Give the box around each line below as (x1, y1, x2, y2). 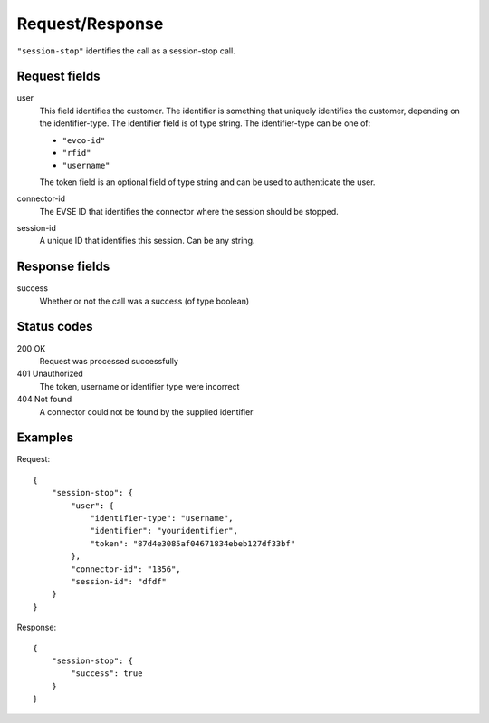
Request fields (16, 69, 101, 84)
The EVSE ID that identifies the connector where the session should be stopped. (39, 206, 339, 217)
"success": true (71, 669, 143, 679)
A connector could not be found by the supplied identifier (39, 406, 254, 417)
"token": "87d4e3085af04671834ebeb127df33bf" (90, 538, 296, 548)
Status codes (16, 319, 93, 334)
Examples (16, 430, 74, 446)
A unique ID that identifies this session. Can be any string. (39, 236, 255, 246)
